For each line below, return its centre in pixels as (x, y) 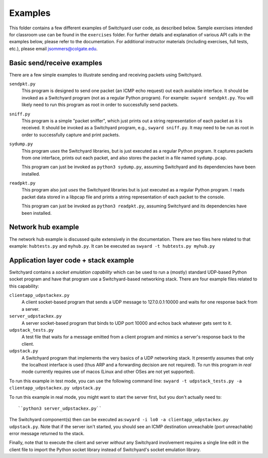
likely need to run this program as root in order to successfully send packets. (100, 105)
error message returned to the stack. (47, 434)
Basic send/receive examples (56, 63)
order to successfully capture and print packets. (71, 135)
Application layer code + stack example (71, 260)
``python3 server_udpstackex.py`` (60, 408)
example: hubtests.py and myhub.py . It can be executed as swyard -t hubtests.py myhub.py (112, 246)
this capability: (24, 286)
